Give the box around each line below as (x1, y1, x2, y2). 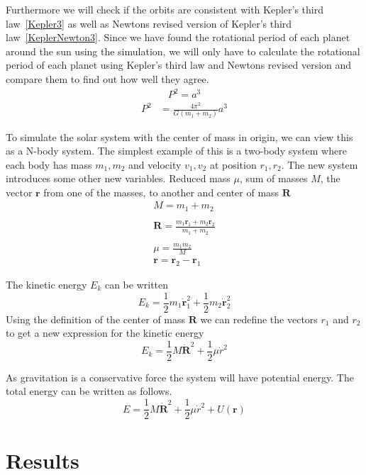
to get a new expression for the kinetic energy (6, 325, 204, 340)
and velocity (128, 157, 182, 172)
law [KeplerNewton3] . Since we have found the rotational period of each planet (6, 30, 350, 45)
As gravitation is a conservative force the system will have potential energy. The (6, 369, 354, 384)
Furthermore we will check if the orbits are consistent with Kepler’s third (6, 2, 323, 16)
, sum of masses (239, 171, 308, 186)
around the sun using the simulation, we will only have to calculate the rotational (6, 43, 360, 58)
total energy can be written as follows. (6, 384, 172, 398)
